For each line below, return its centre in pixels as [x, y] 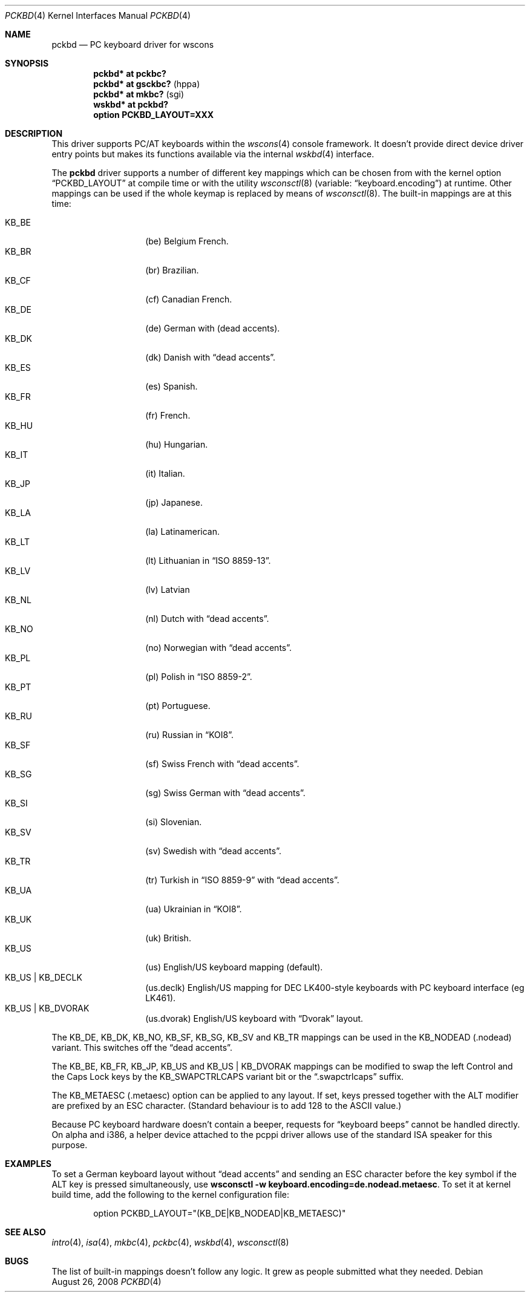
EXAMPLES [28, 1164]
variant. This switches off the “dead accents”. [142, 1047]
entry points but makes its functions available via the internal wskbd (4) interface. [213, 154]
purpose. [70, 1145]
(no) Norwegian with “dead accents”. [219, 648]
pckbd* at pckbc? [130, 74]
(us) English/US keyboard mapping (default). [234, 967]
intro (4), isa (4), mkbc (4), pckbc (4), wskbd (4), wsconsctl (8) [170, 1242]
